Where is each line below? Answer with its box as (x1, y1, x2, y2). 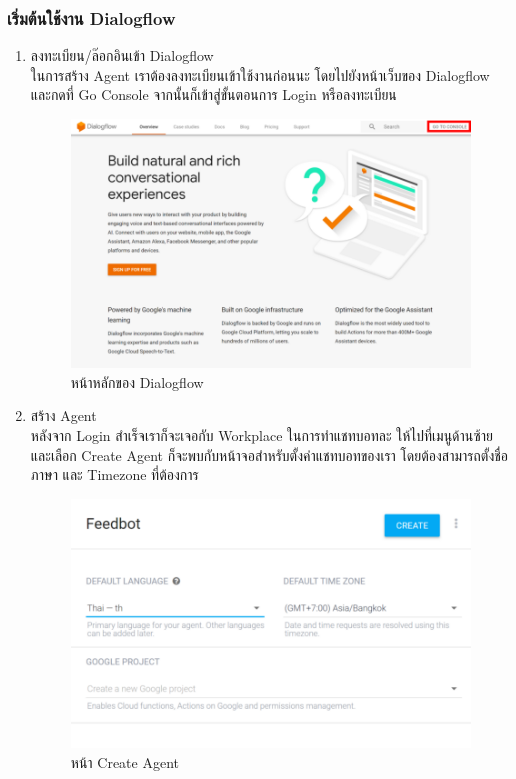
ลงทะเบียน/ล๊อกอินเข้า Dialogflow (30, 45, 214, 66)
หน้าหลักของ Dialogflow (70, 371, 204, 392)
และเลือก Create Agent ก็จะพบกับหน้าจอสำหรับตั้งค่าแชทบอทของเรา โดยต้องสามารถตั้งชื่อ (30, 444, 509, 465)
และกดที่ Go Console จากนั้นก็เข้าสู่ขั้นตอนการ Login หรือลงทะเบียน (30, 84, 397, 105)
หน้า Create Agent (70, 751, 179, 772)
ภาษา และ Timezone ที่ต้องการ (30, 464, 199, 485)
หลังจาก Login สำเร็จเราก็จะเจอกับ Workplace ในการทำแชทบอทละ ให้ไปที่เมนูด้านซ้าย (30, 424, 493, 445)
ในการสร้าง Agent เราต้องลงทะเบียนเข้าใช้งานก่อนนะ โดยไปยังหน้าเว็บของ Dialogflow (30, 64, 490, 85)
